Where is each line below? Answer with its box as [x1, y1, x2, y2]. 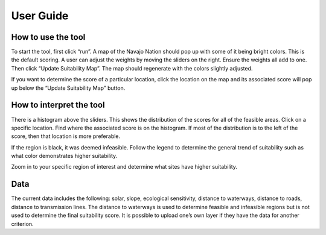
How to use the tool [11, 32, 86, 42]
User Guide [11, 9, 69, 22]
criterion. [11, 220, 34, 227]
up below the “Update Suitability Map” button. [11, 84, 126, 92]
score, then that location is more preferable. [11, 133, 121, 140]
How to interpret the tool [11, 100, 105, 110]
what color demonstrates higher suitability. [11, 152, 118, 160]
